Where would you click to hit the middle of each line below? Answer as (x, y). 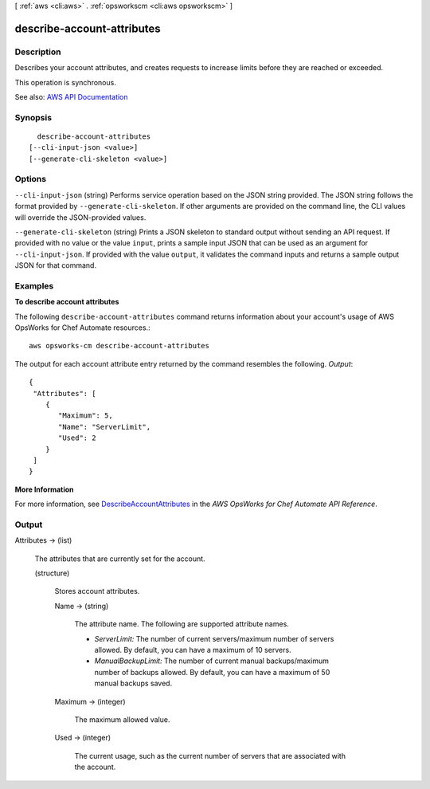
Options (31, 179)
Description (38, 52)
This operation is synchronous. (66, 82)
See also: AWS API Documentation (71, 96)
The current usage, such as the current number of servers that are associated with (210, 756)
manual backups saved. (133, 683)
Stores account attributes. (97, 591)
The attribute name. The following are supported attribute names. (182, 624)
